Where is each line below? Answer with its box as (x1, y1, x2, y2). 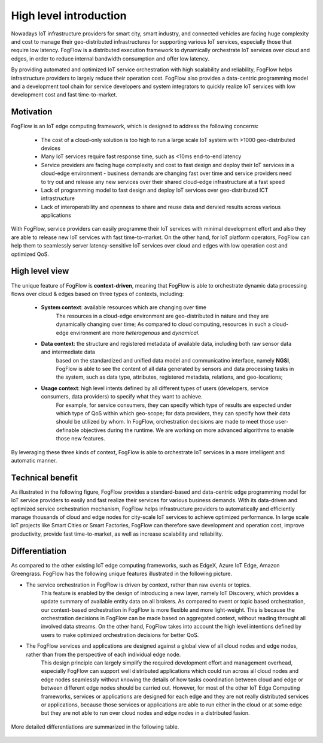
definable (56, 426, 80, 434)
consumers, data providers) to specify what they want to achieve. (41, 393, 203, 400)
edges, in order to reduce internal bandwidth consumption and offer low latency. (11, 55, 209, 62)
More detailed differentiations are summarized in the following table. (11, 723, 179, 730)
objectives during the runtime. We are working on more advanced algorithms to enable (80, 426, 294, 434)
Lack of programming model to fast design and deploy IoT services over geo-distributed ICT (41, 186, 269, 194)
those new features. (56, 435, 105, 442)
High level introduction (11, 9, 127, 22)
